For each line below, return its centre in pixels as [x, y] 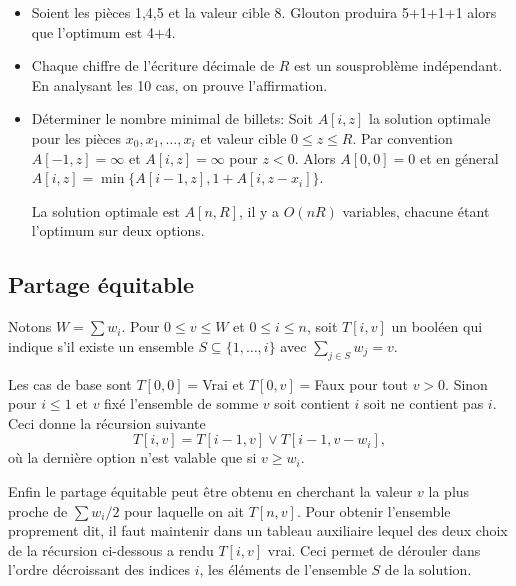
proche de [38, 510]
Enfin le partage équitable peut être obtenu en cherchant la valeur [210, 490]
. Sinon [466, 383]
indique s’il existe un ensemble [101, 345]
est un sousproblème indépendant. [398, 65]
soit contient [312, 403]
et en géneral [459, 157]
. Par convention [402, 137]
